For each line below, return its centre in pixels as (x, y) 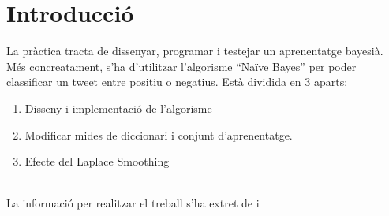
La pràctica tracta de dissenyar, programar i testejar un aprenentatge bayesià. (195, 51)
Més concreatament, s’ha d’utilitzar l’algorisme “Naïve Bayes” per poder (181, 66)
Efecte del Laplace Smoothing (97, 161)
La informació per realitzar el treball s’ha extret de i (133, 203)
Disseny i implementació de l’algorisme (118, 108)
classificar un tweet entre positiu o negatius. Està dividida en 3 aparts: (177, 82)
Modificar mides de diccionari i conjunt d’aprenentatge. (159, 134)
